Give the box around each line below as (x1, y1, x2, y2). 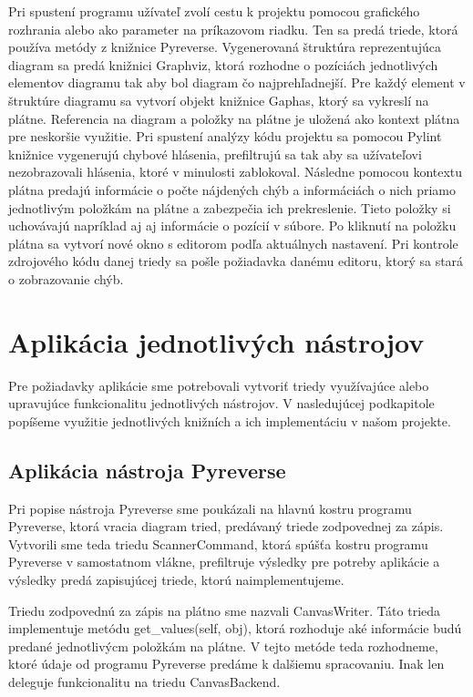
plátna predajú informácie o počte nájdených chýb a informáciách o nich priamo (8, 179, 456, 199)
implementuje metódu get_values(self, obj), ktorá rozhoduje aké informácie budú (8, 619, 462, 638)
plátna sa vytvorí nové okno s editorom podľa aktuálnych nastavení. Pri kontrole (8, 233, 458, 252)
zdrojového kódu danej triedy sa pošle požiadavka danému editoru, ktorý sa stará (8, 251, 464, 271)
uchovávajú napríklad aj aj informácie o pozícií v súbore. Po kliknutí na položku (8, 216, 457, 235)
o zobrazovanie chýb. (8, 269, 124, 288)
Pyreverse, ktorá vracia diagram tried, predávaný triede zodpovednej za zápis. (8, 517, 444, 536)
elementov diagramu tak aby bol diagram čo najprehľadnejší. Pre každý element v (8, 73, 466, 92)
